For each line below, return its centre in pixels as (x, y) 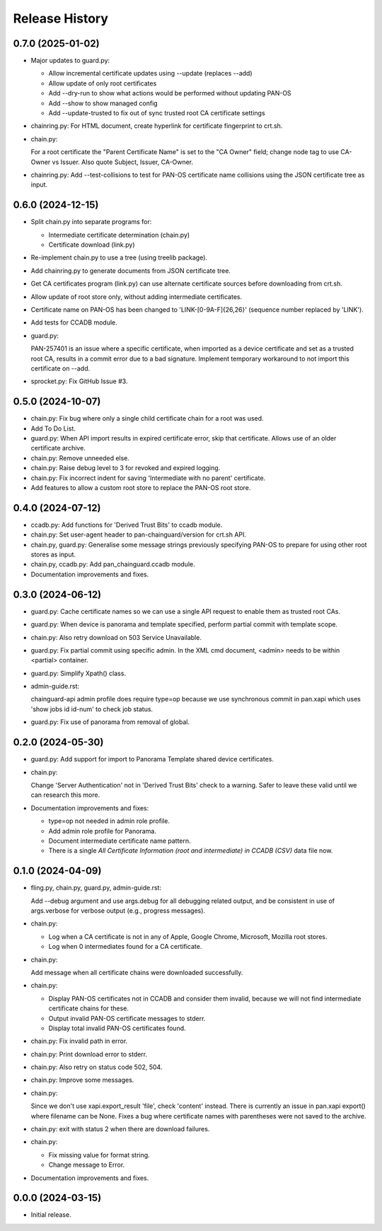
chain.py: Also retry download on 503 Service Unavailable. (116, 637)
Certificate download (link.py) (92, 245)
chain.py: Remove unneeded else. (80, 458)
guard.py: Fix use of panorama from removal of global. (110, 722)
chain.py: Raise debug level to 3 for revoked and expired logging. (126, 468)
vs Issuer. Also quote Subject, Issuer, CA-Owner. (123, 162)
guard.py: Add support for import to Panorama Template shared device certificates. (152, 759)
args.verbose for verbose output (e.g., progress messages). (118, 910)
